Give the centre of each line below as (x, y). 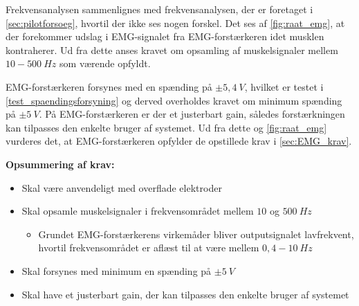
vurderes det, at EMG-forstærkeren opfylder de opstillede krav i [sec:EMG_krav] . (179, 141)
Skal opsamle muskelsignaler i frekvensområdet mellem (138, 211)
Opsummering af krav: (60, 164)
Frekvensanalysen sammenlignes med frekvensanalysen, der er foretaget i (159, 9)
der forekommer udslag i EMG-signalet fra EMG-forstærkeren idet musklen (165, 36)
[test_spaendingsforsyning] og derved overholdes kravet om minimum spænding (174, 100)
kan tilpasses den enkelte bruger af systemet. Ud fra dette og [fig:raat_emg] (166, 127)
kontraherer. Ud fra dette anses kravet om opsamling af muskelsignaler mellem (172, 49)
